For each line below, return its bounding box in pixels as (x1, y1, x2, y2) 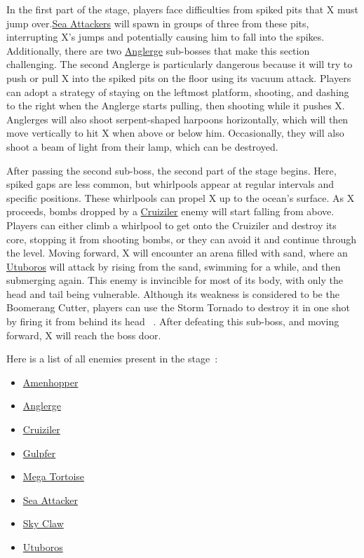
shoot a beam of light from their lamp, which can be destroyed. (6, 139, 278, 154)
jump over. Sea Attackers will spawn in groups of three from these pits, (6, 15, 309, 30)
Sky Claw (22, 516, 64, 531)
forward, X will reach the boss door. (6, 327, 161, 342)
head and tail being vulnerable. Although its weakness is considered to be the (6, 286, 339, 301)
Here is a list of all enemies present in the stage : (6, 351, 218, 366)
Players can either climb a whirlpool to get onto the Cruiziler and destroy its (6, 217, 337, 232)
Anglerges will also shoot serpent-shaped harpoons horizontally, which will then (6, 111, 349, 126)
